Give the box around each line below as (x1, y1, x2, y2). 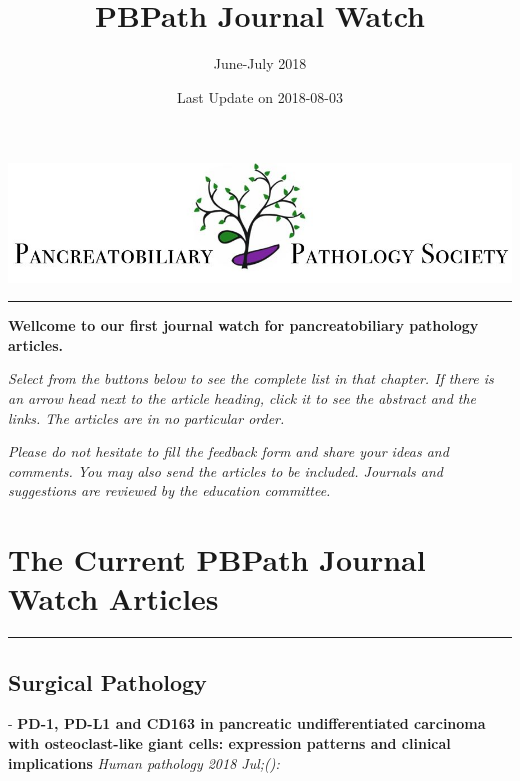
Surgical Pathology (8, 666, 207, 697)
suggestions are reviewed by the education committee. (8, 480, 331, 501)
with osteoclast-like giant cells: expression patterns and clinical (8, 733, 451, 754)
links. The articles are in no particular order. (8, 407, 285, 428)
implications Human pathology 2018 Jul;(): (8, 752, 280, 773)
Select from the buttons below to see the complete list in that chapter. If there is (8, 368, 494, 389)
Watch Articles (8, 578, 219, 619)
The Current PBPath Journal (8, 539, 426, 580)
